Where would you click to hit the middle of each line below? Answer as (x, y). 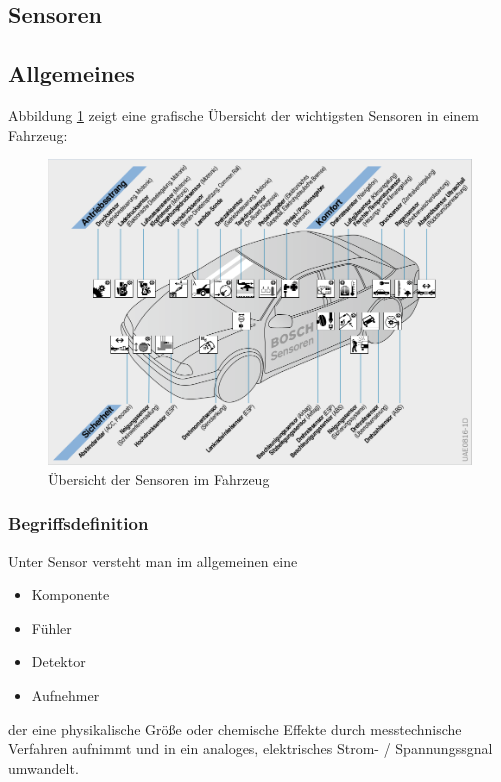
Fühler (51, 627)
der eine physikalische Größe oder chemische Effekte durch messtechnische (235, 728)
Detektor (58, 661)
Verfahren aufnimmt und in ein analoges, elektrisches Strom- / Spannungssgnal (250, 748)
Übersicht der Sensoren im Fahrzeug (159, 478)
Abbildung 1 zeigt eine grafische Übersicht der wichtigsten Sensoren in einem (244, 114)
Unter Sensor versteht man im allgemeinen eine (153, 560)
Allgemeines (71, 73)
